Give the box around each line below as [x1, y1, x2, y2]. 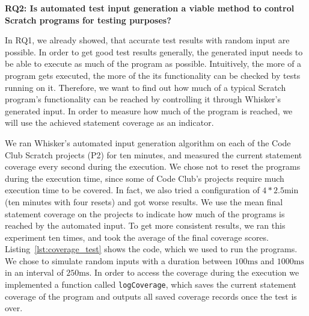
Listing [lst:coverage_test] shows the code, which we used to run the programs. [5, 243, 298, 255]
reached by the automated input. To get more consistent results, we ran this [5, 219, 286, 232]
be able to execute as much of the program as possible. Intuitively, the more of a [5, 57, 302, 70]
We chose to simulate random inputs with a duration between [5, 254, 232, 267]
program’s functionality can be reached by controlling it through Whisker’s [5, 93, 281, 105]
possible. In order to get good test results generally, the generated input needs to [5, 45, 303, 58]
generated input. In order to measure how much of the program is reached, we [5, 104, 293, 117]
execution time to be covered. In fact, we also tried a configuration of [5, 184, 260, 196]
